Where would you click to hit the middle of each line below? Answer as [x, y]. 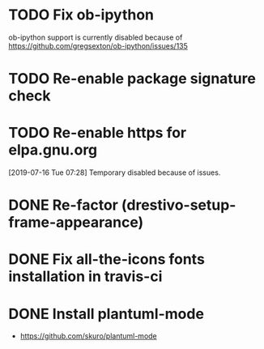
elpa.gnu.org [53, 150]
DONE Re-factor [64, 205]
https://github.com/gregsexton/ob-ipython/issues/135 [98, 45]
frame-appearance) [76, 222]
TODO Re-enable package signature [132, 79]
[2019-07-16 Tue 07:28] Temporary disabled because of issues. [115, 172]
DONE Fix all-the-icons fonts [106, 260]
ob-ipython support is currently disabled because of [96, 37]
